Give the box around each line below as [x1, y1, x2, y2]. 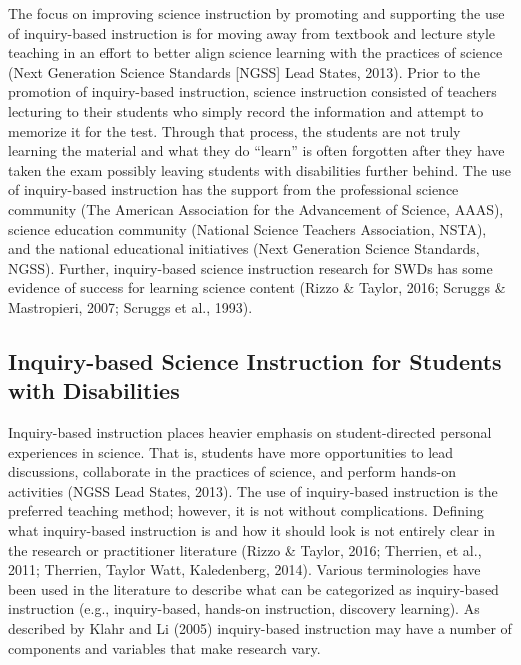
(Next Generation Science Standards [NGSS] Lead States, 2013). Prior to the [8, 61, 480, 82]
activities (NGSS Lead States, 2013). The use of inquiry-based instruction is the [8, 480, 498, 501]
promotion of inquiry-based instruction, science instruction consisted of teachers [8, 81, 497, 102]
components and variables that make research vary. [8, 637, 321, 658]
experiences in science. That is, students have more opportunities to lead [8, 441, 454, 462]
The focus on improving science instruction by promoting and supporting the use [8, 3, 505, 23]
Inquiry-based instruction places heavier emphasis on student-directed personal [8, 422, 492, 443]
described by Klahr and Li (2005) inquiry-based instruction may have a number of [8, 618, 512, 639]
